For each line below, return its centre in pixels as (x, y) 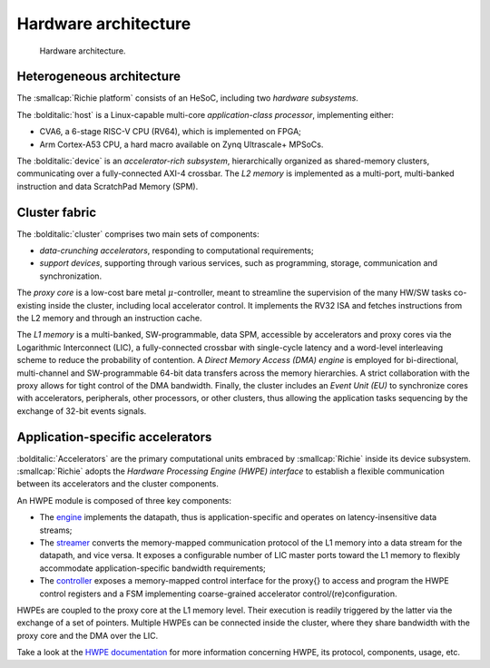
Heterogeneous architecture (99, 77)
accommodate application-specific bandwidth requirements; (153, 568)
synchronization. (71, 276)
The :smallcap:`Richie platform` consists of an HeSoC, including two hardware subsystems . (187, 98)
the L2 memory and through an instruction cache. (110, 319)
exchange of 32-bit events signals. (82, 411)
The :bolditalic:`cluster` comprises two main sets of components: (138, 234)
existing (32, 305)
